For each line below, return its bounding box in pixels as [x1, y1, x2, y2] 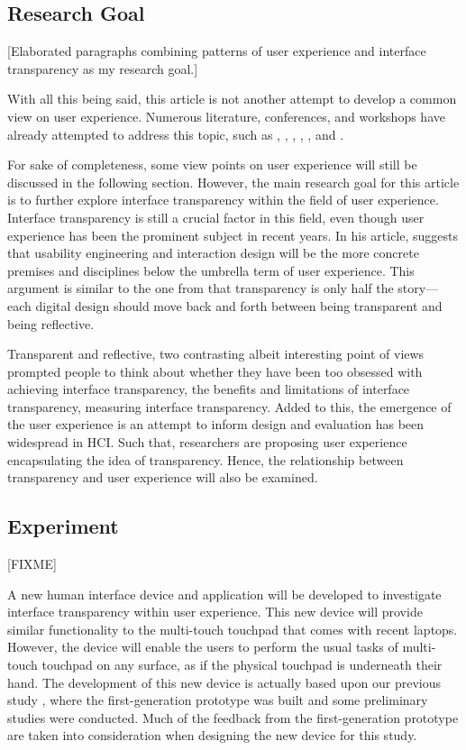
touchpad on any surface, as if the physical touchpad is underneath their [41, 655, 443, 674]
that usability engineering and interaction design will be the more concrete [7, 243, 419, 262]
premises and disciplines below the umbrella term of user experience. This [7, 261, 415, 279]
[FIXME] [7, 554, 57, 573]
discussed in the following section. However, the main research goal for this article [7, 172, 460, 191]
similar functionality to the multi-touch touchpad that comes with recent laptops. [7, 619, 458, 638]
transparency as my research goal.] [7, 59, 198, 78]
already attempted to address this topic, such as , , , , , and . [7, 124, 344, 143]
